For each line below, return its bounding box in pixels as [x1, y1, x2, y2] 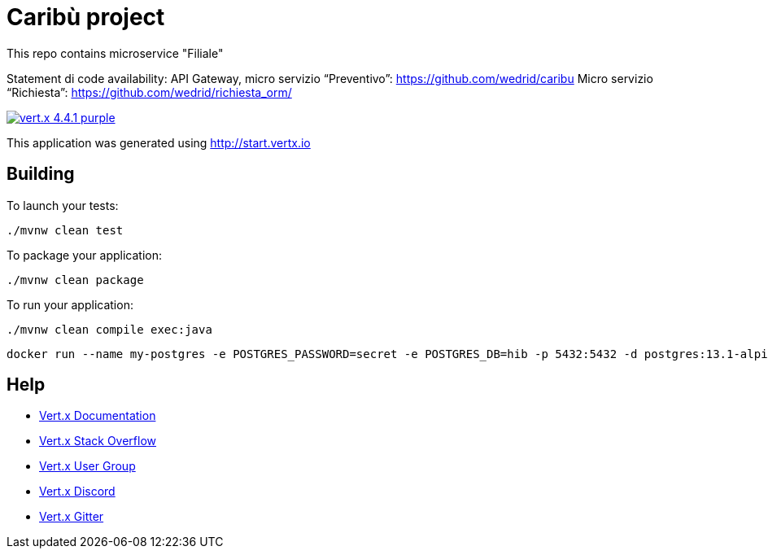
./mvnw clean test [7, 223, 124, 237]
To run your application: [7, 297, 133, 312]
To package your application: [7, 247, 163, 262]
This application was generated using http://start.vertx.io [7, 135, 311, 150]
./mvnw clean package [7, 273, 144, 286]
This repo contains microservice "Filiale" [7, 46, 224, 60]
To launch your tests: [7, 198, 119, 212]
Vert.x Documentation [39, 409, 156, 423]
